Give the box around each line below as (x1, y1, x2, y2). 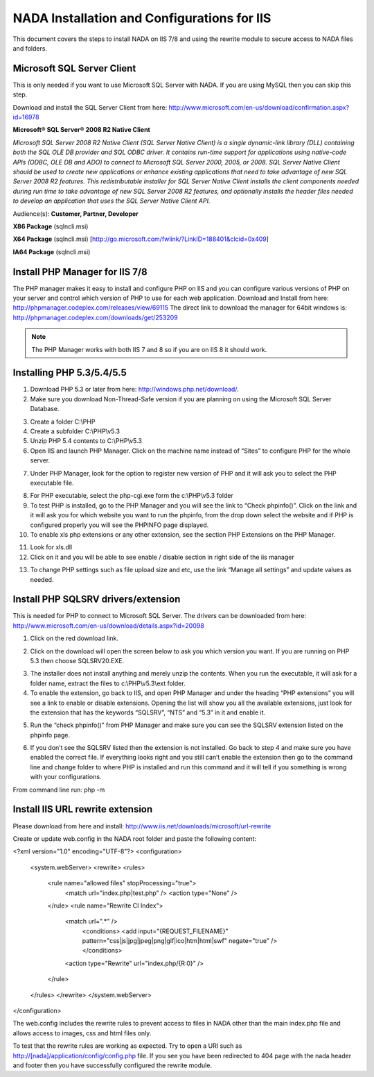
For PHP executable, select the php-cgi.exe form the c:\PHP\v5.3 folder (30, 492, 233, 500)
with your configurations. (30, 773, 102, 781)
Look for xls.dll (30, 543, 73, 551)
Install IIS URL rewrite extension (12, 803, 153, 815)
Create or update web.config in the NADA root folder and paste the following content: (12, 834, 256, 843)
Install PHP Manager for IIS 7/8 (12, 266, 148, 278)
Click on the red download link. (30, 634, 119, 642)
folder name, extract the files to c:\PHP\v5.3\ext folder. (30, 679, 186, 687)
